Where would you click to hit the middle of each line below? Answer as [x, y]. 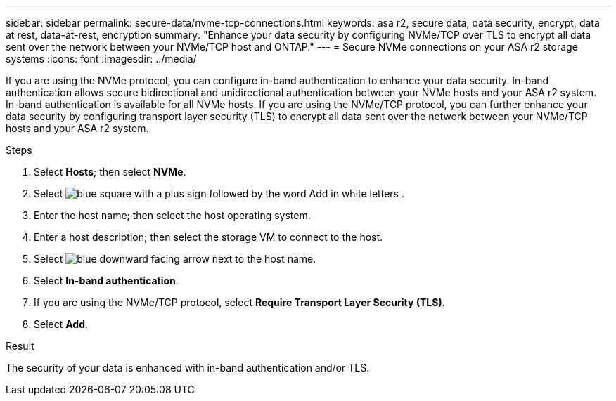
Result [20, 346]
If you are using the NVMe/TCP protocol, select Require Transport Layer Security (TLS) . [239, 302]
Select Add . [61, 324]
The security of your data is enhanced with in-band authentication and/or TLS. [188, 368]
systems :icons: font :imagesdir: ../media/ [101, 59]
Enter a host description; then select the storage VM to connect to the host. [208, 237]
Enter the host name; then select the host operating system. [172, 215]
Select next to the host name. [175, 259]
